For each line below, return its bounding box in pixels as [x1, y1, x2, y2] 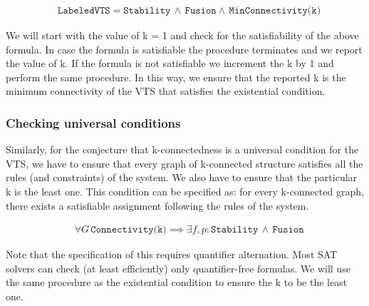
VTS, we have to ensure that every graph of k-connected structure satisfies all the [6, 155, 363, 170]
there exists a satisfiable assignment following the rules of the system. [6, 198, 309, 213]
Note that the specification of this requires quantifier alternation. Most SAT [6, 247, 338, 262]
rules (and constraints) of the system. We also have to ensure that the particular [6, 170, 358, 185]
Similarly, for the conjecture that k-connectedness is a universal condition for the [6, 142, 359, 157]
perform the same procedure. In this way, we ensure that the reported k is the [6, 69, 346, 84]
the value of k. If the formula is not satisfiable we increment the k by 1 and [6, 56, 334, 71]
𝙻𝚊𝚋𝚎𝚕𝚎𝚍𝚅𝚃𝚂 [58, 6, 110, 16]
